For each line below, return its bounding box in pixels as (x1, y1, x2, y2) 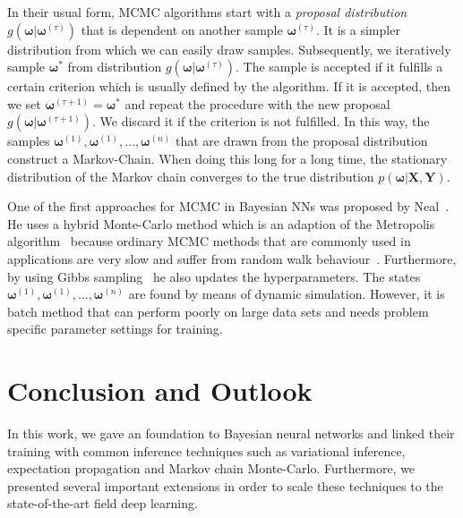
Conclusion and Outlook (7, 372, 313, 409)
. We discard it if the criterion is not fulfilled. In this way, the (92, 112, 430, 131)
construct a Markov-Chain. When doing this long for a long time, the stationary (7, 149, 448, 167)
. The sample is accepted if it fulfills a (236, 57, 443, 76)
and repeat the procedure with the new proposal (124, 94, 390, 113)
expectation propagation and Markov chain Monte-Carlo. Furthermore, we (7, 459, 416, 478)
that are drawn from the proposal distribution (175, 132, 428, 150)
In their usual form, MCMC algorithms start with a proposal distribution (7, 3, 407, 21)
